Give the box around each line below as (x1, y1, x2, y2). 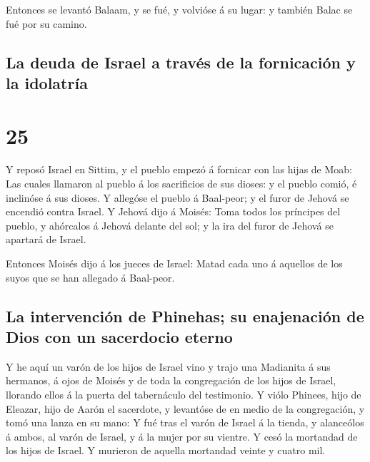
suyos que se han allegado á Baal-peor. (6, 269, 175, 284)
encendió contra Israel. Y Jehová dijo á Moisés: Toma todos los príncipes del (6, 204, 341, 219)
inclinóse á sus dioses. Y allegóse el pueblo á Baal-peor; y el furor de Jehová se (6, 190, 349, 205)
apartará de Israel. (6, 232, 86, 247)
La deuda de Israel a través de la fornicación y (6, 51, 356, 73)
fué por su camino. (6, 16, 87, 31)
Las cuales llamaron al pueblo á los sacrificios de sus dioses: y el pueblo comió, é (6, 176, 357, 191)
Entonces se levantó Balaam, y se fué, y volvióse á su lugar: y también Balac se (6, 2, 353, 16)
